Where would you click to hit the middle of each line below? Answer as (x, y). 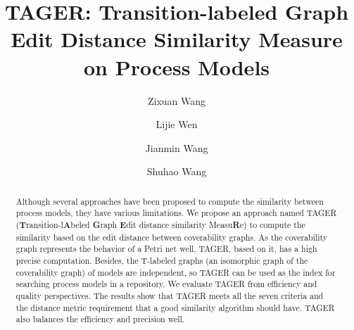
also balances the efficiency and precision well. (100, 319)
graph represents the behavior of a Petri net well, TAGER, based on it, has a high (166, 249)
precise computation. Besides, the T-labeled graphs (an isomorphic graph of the (162, 260)
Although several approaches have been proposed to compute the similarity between (170, 201)
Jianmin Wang (177, 147)
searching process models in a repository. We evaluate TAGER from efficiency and (166, 284)
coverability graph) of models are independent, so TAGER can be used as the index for (176, 272)
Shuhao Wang (177, 171)
